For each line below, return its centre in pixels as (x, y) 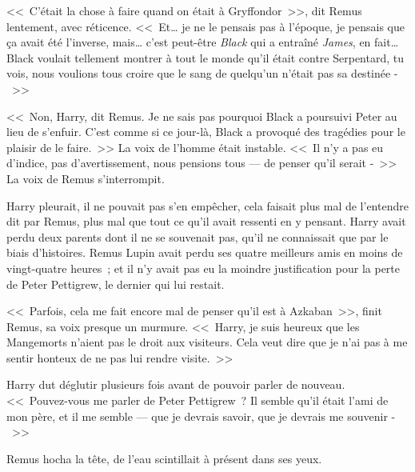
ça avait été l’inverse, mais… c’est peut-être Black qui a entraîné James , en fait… (203, 42)
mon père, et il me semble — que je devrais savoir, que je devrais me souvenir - (201, 416)
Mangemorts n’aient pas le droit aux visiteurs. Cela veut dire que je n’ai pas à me (207, 342)
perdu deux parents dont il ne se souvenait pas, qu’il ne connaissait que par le (198, 236)
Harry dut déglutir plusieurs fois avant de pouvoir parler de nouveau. (176, 384)
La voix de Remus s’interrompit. (86, 178)
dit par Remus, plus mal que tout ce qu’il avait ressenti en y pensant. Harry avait (206, 221)
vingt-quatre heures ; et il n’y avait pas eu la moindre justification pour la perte (204, 268)
